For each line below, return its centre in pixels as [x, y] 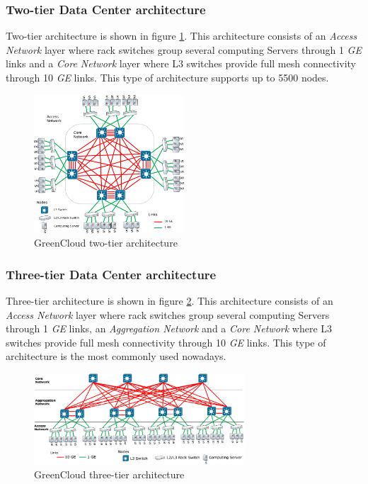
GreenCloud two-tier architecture [106, 243]
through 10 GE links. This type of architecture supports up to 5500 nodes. [167, 77]
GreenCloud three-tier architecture [109, 474]
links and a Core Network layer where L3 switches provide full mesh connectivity [181, 63]
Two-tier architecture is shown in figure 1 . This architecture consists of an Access [182, 36]
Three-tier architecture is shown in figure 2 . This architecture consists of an [169, 301]
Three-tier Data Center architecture [111, 274]
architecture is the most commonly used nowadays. [116, 356]
